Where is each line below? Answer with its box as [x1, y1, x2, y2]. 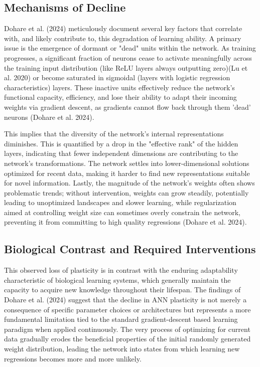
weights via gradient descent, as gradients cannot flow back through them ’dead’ [4, 101, 251, 112]
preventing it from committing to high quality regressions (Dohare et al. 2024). [4, 217, 247, 227]
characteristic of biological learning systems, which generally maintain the [4, 274, 231, 285]
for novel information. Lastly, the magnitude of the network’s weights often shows [4, 177, 255, 188]
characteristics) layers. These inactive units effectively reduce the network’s [4, 82, 235, 92]
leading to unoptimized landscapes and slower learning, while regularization [4, 197, 236, 208]
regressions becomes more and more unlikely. [4, 353, 142, 363]
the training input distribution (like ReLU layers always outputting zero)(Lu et [4, 62, 248, 73]
